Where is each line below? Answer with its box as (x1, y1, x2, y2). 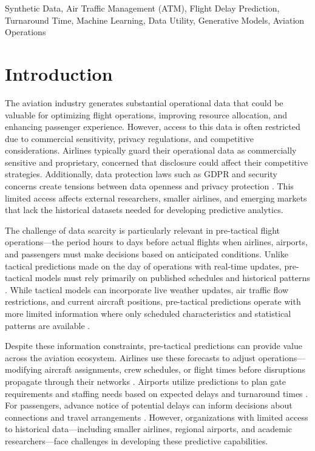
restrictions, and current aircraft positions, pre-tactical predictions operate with (5, 295, 301, 308)
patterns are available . (5, 319, 90, 331)
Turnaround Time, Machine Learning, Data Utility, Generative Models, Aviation (5, 13, 305, 26)
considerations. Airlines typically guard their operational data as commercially (5, 144, 297, 157)
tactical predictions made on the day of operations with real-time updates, (5, 259, 282, 272)
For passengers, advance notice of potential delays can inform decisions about (5, 399, 293, 412)
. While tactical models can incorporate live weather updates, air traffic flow (5, 283, 288, 296)
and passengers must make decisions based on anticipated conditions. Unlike (5, 248, 288, 260)
